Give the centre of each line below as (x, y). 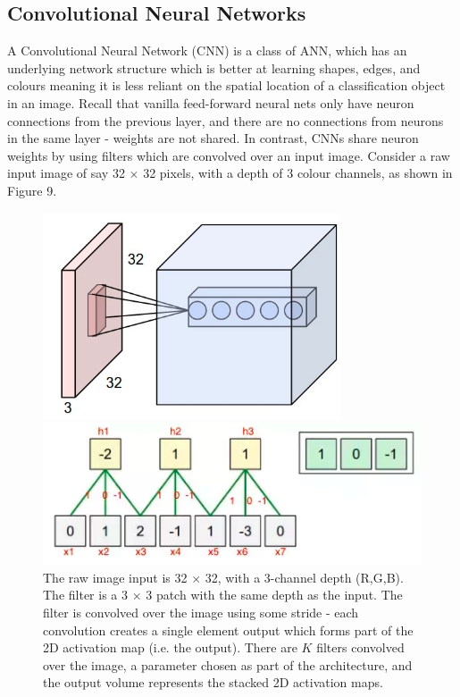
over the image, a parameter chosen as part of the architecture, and (228, 664)
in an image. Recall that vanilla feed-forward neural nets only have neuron (211, 102)
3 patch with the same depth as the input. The (274, 595)
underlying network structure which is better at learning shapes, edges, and (214, 67)
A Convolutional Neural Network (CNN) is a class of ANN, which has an (207, 50)
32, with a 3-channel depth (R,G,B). (304, 577)
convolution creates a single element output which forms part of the (228, 630)
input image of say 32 (66, 173)
